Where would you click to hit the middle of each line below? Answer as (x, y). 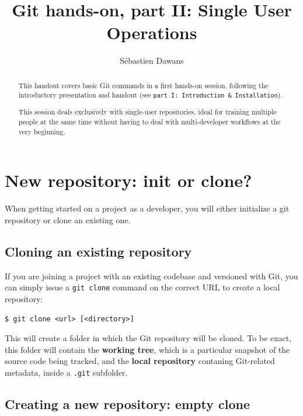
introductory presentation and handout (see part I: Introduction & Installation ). (150, 95)
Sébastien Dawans (152, 60)
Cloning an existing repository (98, 251)
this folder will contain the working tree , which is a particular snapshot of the (147, 349)
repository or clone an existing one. (68, 219)
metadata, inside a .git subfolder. (66, 372)
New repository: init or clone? (128, 180)
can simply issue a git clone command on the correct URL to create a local (142, 287)
